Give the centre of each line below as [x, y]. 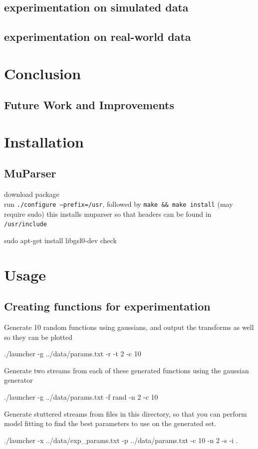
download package [32, 194]
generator [18, 380]
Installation [44, 141]
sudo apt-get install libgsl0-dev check [60, 240]
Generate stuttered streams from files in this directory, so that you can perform [126, 413]
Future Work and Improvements [89, 105]
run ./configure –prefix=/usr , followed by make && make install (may [119, 204]
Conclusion [43, 73]
